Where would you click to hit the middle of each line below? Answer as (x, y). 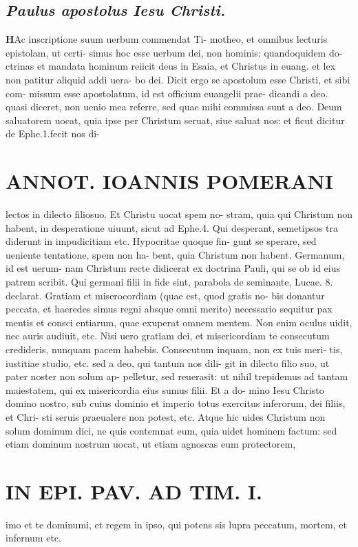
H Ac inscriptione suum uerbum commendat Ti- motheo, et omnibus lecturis (167, 39)
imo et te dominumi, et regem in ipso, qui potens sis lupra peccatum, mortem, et (176, 524)
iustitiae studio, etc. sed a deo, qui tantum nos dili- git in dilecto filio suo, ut (168, 362)
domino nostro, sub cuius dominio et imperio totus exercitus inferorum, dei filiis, (176, 403)
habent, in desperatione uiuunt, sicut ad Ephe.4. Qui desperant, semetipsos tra (172, 227)
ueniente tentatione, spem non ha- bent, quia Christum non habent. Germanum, (175, 254)
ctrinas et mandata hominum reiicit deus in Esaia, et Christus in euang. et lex (171, 66)
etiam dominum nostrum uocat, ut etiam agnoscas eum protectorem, (151, 444)
